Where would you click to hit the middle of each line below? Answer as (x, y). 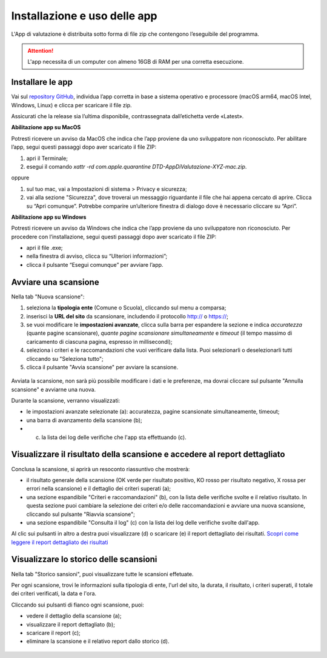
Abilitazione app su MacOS (46, 127)
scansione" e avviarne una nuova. (54, 389)
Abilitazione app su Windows (49, 217)
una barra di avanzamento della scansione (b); (84, 420)
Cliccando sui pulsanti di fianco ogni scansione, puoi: (78, 605)
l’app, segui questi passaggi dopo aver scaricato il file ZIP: (84, 147)
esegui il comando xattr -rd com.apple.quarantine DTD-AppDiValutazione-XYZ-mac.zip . (137, 166)
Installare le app (42, 82)
